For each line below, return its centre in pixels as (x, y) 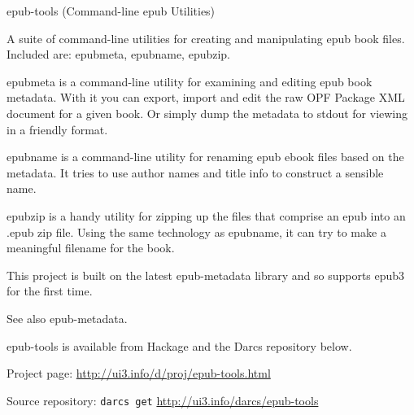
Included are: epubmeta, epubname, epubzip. (119, 54)
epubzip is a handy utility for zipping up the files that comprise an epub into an (206, 215)
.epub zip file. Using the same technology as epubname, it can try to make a (196, 232)
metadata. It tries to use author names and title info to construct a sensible (195, 172)
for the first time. (50, 291)
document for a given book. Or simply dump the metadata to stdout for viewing (207, 113)
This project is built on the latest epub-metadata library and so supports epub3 (206, 275)
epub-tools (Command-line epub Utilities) (111, 11)
